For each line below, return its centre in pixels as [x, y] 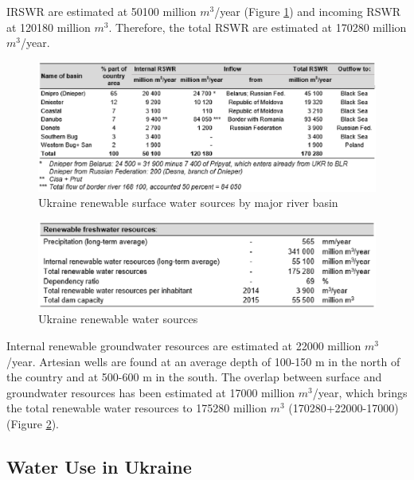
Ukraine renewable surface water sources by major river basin [188, 203]
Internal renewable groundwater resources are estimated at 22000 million [184, 345]
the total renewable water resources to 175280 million [137, 408]
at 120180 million [49, 27]
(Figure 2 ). [33, 423]
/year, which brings [360, 392]
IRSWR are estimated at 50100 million [102, 11]
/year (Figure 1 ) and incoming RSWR [308, 11]
